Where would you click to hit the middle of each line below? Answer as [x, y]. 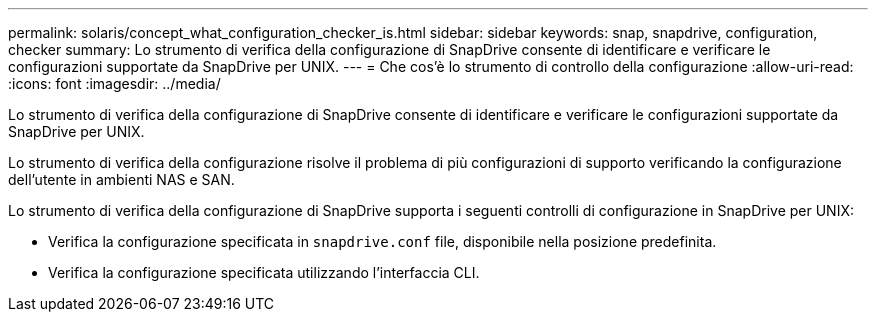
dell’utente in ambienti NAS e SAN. [121, 179]
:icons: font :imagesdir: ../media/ [114, 83]
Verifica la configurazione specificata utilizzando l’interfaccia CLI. [264, 272]
